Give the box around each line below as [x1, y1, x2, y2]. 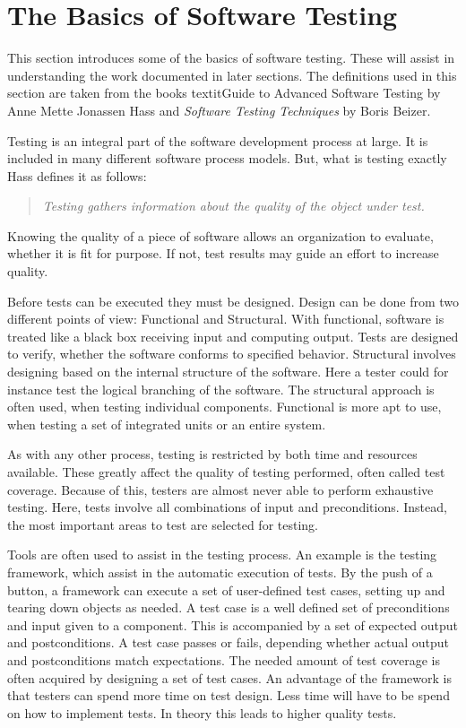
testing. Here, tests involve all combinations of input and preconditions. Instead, [7, 498, 447, 516]
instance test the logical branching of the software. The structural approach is [7, 379, 435, 398]
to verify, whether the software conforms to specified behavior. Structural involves [7, 344, 456, 363]
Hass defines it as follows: [7, 166, 147, 185]
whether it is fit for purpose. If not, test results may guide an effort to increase [7, 244, 439, 263]
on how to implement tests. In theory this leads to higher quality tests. [7, 703, 397, 722]
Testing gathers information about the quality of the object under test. [42, 196, 425, 215]
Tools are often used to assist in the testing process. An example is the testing [7, 545, 437, 564]
